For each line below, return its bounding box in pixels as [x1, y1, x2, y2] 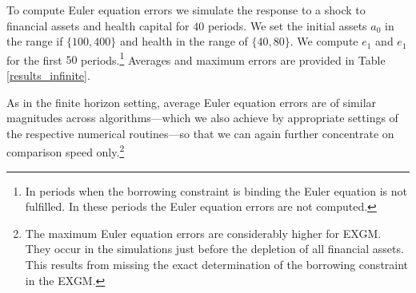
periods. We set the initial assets [207, 17, 367, 34]
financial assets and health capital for [6, 17, 190, 34]
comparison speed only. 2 [6, 141, 125, 160]
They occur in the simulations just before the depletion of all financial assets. [25, 240, 404, 257]
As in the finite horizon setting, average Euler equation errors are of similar [6, 93, 377, 110]
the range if [6, 33, 63, 49]
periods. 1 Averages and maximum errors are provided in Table [81, 49, 386, 68]
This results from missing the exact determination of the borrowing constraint [25, 256, 409, 273]
